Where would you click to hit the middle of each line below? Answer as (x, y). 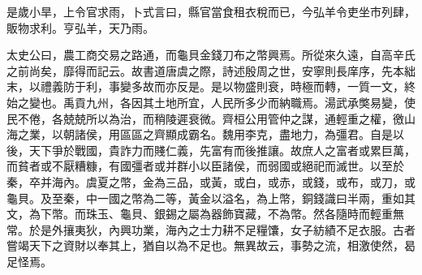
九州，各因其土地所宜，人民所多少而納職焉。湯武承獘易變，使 (250, 102)
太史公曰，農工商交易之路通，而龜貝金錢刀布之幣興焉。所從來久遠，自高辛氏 (211, 55)
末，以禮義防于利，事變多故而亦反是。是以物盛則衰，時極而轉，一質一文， (205, 86)
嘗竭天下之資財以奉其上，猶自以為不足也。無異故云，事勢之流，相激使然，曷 (211, 245)
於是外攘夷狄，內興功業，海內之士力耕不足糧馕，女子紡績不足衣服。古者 (222, 229)
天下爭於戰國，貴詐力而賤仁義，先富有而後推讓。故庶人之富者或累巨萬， (222, 150)
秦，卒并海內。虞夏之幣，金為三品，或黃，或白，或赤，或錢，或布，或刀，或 (211, 181)
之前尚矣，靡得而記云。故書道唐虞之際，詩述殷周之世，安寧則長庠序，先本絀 (211, 70)
